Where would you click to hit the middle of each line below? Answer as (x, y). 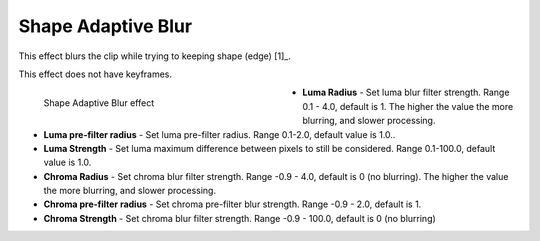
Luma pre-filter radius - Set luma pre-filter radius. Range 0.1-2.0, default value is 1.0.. (219, 134)
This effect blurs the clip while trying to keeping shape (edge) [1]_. (155, 56)
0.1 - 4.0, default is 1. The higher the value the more (408, 106)
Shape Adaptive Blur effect (99, 103)
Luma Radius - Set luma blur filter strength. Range (406, 92)
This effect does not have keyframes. (95, 74)
